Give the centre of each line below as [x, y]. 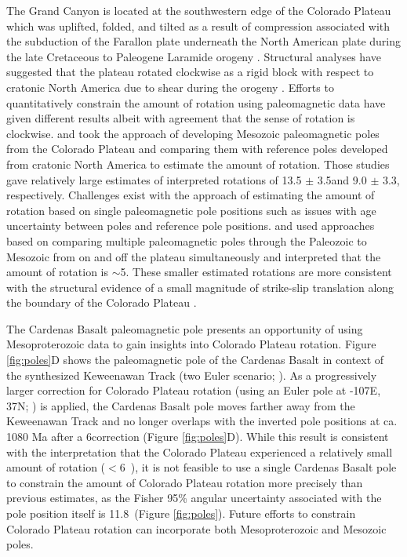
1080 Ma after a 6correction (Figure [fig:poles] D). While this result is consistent [198, 437]
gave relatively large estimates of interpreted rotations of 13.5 [154, 179]
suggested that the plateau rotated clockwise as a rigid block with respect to [190, 72]
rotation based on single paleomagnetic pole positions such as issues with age [191, 210]
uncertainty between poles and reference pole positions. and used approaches [191, 226]
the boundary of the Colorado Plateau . [102, 302]
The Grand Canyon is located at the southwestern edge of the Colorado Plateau [199, 10]
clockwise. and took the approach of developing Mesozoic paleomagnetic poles [193, 133]
